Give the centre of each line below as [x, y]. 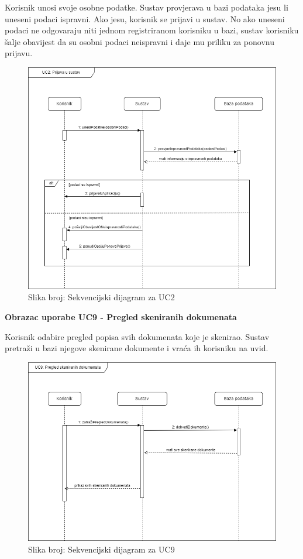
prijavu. [19, 53]
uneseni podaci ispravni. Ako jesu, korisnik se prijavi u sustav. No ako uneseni [145, 18]
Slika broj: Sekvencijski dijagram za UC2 [101, 297]
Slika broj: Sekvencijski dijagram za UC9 [101, 549]
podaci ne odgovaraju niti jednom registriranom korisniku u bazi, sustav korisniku [152, 30]
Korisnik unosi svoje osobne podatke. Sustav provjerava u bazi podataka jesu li [147, 7]
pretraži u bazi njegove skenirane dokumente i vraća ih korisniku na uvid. [137, 348]
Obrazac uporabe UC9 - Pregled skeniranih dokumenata [121, 316]
